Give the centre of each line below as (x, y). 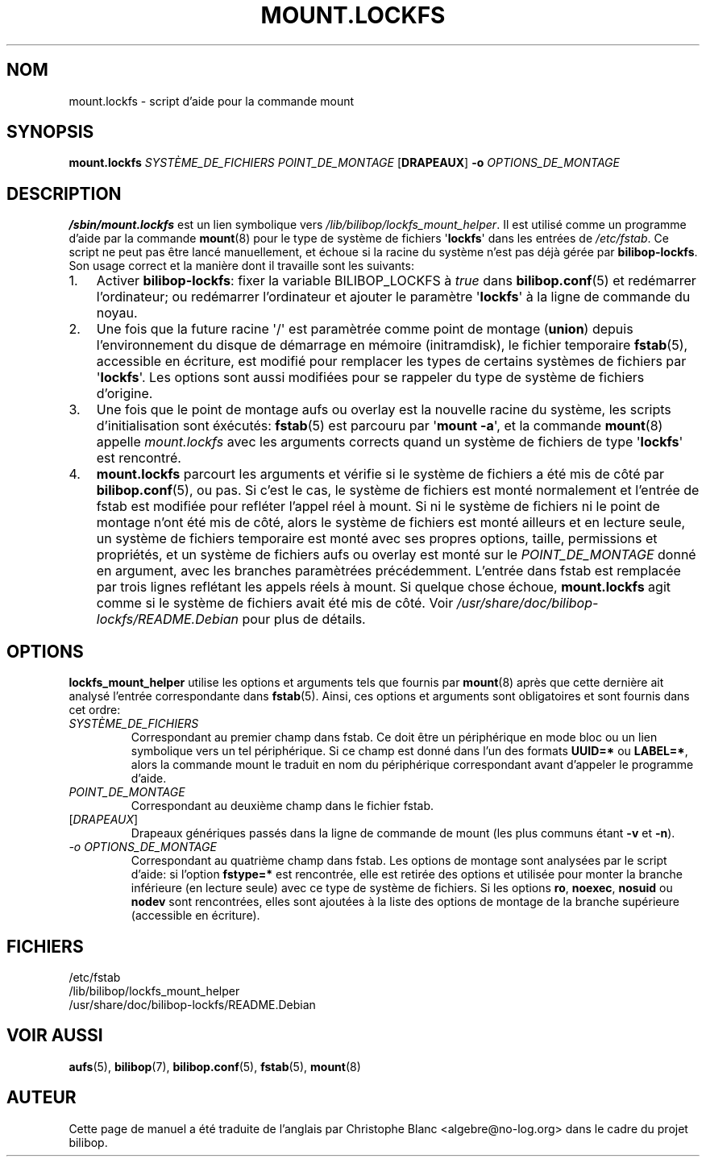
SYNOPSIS (50, 132)
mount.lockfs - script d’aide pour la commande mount (212, 101)
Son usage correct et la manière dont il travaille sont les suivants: (241, 266)
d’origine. (125, 394)
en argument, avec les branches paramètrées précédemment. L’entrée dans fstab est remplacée (388, 571)
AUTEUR (42, 1098)
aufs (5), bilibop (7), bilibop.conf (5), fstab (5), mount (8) (215, 1066)
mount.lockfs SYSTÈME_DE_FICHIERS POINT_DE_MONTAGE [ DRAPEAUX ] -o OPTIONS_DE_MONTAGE (344, 163)
